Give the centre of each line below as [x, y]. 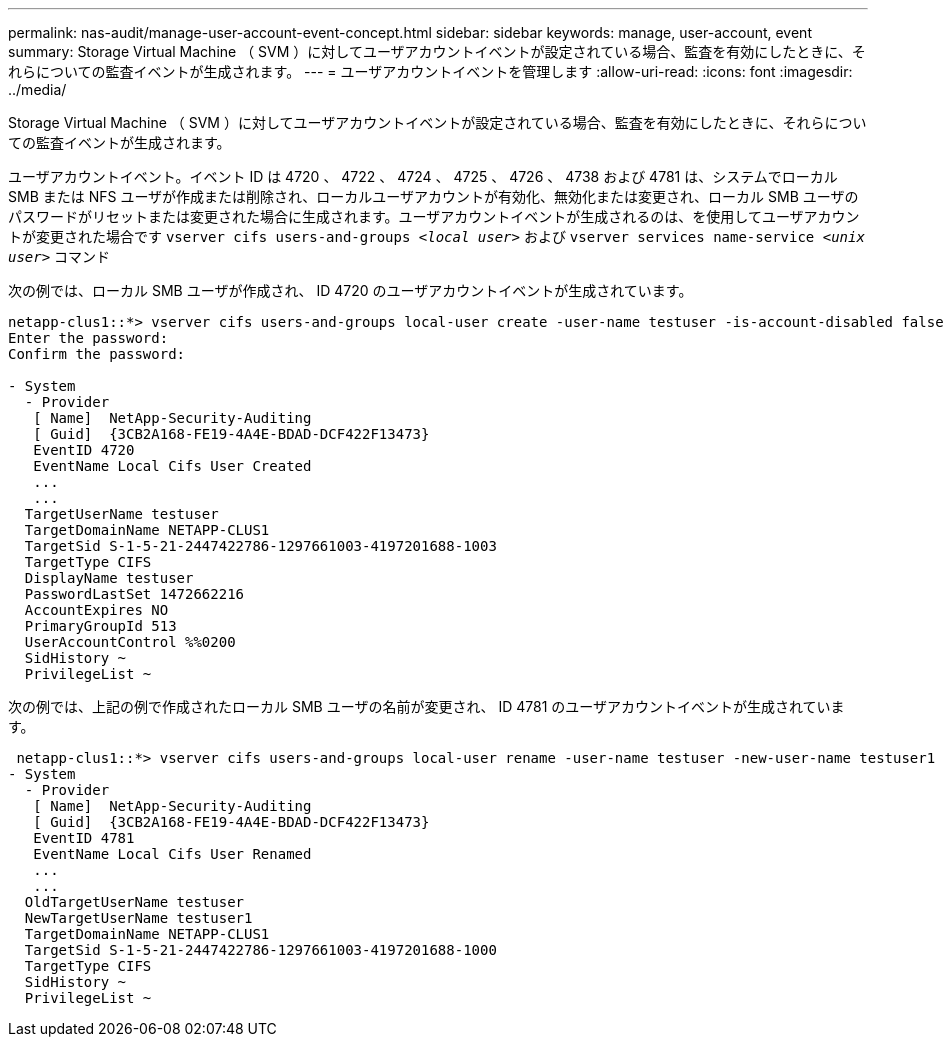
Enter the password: [88, 338]
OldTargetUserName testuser [134, 902]
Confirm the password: [97, 354]
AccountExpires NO [96, 610]
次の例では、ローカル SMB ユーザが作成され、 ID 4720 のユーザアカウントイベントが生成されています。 [350, 290]
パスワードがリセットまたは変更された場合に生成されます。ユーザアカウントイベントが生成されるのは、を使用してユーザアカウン [434, 216]
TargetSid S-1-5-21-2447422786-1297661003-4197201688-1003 [260, 546]
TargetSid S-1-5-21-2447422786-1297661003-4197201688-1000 [260, 950]
